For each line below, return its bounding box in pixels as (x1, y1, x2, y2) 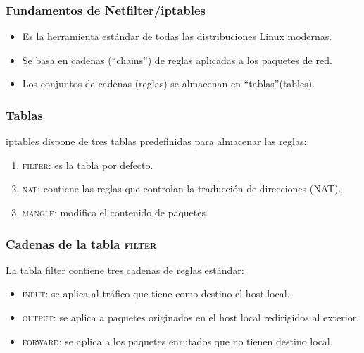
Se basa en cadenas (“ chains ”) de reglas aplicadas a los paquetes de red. (22, 52, 332, 67)
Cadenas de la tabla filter (6, 235, 157, 252)
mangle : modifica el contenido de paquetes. (22, 205, 208, 219)
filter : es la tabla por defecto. (22, 157, 153, 172)
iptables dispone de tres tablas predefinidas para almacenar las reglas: (6, 134, 307, 149)
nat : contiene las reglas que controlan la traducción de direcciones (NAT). (22, 181, 341, 196)
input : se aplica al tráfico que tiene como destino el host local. (22, 286, 290, 301)
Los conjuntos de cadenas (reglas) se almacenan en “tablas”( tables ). (22, 76, 315, 91)
